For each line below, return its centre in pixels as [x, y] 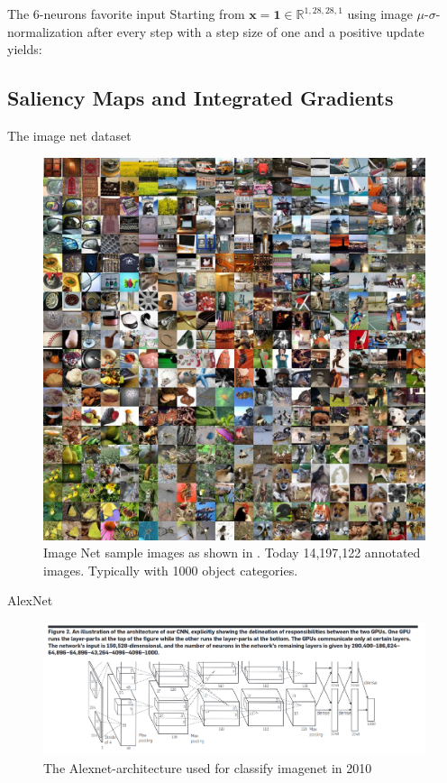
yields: [25, 49]
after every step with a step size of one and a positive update [255, 31]
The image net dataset [69, 135]
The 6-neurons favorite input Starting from [126, 14]
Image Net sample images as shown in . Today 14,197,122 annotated [232, 553]
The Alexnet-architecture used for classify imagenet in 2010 [208, 767]
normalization [46, 31]
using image [380, 14]
